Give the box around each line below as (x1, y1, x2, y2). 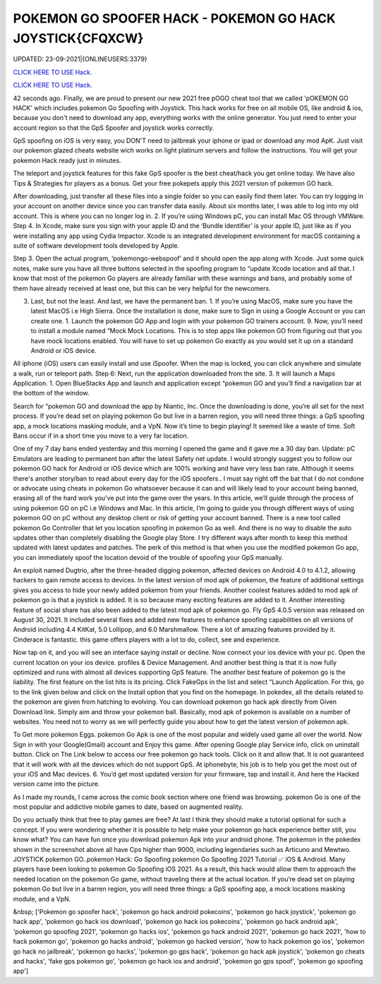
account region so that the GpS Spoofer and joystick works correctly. (13, 124, 214, 132)
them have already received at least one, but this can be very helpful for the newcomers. (13, 284, 271, 292)
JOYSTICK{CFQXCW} (13, 30, 144, 46)
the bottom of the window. (13, 389, 90, 397)
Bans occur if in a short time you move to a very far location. (13, 431, 189, 440)
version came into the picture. (13, 780, 100, 788)
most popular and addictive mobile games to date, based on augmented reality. (13, 803, 243, 811)
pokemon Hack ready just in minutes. (13, 156, 121, 164)
